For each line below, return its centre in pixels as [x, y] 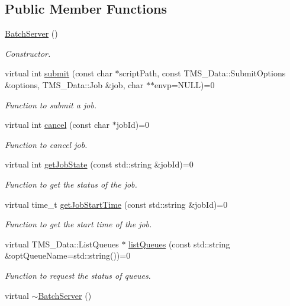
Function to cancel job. [46, 144]
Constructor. [28, 53]
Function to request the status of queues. [78, 275]
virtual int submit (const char [59, 73]
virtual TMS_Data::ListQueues [62, 244]
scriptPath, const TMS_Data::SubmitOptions [202, 73]
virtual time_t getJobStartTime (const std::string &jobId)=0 [116, 204]
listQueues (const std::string [179, 244]
